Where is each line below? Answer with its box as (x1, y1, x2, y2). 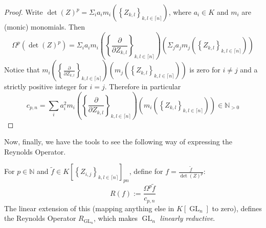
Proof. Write (4, 7, 43, 17)
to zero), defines (212, 202, 262, 213)
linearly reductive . (160, 213, 215, 223)
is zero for (189, 64, 220, 75)
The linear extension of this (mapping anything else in (4, 202, 174, 213)
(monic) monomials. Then (4, 21, 85, 32)
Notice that (4, 64, 40, 75)
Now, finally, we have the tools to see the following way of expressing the (4, 136, 232, 147)
